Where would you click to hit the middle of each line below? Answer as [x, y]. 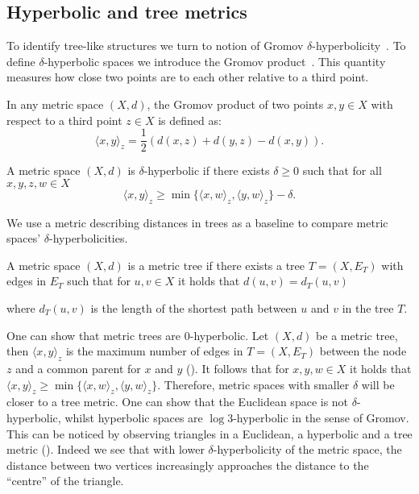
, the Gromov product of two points [235, 104]
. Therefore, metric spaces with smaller [253, 384]
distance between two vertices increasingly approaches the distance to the [188, 465]
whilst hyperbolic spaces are [134, 417]
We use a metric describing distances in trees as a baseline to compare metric [197, 222]
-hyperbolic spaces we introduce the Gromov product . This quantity [215, 61]
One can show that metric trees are [94, 335]
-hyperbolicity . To [359, 46]
